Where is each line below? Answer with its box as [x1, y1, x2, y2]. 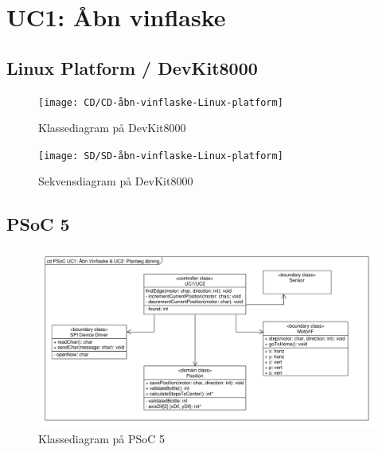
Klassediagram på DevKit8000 [38, 119, 186, 136]
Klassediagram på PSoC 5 [38, 430, 166, 446]
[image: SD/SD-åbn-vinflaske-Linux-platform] [38, 150, 283, 162]
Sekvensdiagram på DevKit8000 [38, 173, 193, 189]
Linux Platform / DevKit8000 [6, 55, 258, 80]
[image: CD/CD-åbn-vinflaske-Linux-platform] [38, 96, 283, 108]
